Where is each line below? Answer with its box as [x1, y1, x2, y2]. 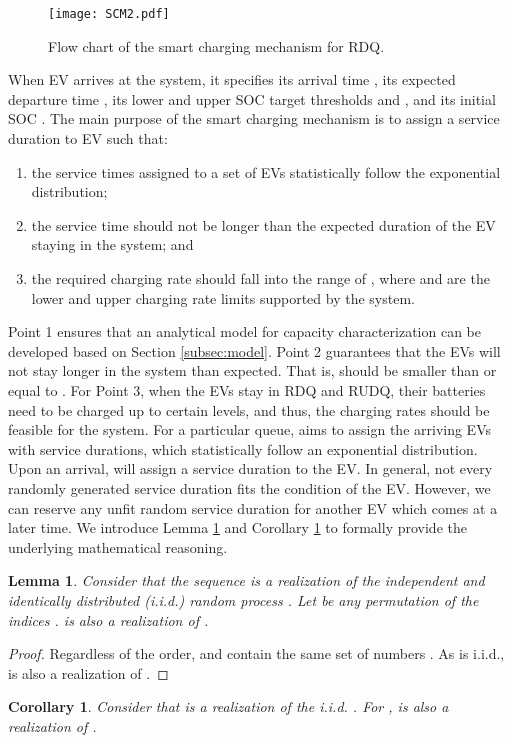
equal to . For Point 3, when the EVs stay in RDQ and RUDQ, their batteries [8, 379, 486, 400]
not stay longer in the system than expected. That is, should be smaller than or [8, 360, 497, 381]
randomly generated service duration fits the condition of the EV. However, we [8, 477, 491, 498]
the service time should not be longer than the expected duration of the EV [31, 214, 496, 235]
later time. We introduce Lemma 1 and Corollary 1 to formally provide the [8, 517, 467, 538]
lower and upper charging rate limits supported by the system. [31, 287, 415, 308]
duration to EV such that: [8, 128, 168, 149]
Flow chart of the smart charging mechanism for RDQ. [48, 35, 385, 56]
